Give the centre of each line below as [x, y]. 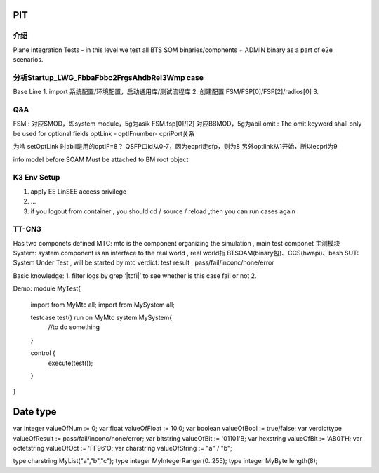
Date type [35, 412]
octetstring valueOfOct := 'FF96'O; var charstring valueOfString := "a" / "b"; [123, 448]
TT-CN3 [27, 229]
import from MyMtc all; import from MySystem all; [103, 305]
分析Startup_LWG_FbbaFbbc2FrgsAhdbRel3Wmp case [108, 77]
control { [43, 353]
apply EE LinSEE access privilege [79, 191]
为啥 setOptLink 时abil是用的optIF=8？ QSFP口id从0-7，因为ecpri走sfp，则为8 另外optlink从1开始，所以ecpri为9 [175, 147]
